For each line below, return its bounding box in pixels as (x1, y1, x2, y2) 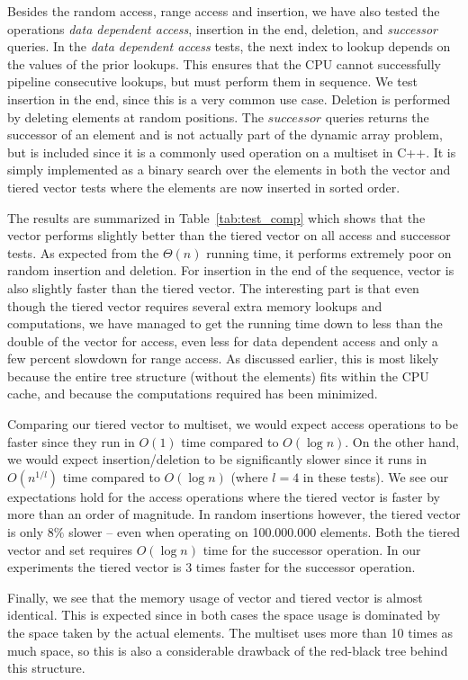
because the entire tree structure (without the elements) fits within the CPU (7, 366, 429, 385)
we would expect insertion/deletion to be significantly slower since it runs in (7, 450, 427, 469)
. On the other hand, (345, 432, 460, 451)
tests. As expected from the (7, 243, 159, 262)
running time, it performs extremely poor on (206, 243, 452, 262)
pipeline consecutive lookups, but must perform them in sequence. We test (7, 72, 418, 91)
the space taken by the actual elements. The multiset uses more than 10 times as (7, 623, 454, 641)
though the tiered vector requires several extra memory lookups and (7, 296, 382, 315)
